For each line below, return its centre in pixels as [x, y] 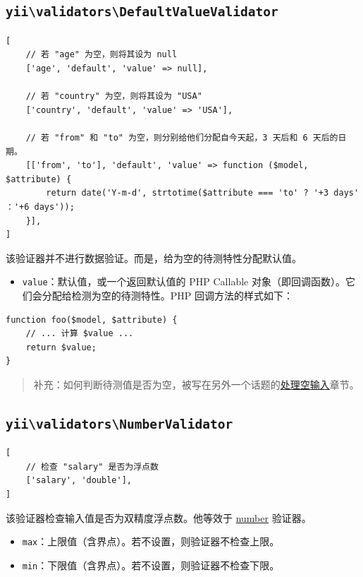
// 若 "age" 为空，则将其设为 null [101, 55]
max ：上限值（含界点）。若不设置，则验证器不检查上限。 [151, 541]
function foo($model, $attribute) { [92, 320]
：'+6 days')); [40, 207]
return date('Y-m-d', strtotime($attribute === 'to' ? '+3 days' [203, 193]
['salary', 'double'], [79, 481]
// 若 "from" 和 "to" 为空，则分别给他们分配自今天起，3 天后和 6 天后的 [182, 137]
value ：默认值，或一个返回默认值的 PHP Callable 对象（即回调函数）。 [184, 281]
